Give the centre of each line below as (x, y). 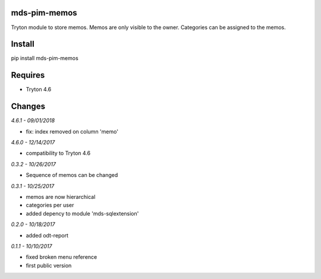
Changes (28, 107)
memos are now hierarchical (61, 196)
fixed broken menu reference (62, 257)
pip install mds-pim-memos (45, 58)
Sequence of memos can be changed (72, 175)
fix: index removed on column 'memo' (72, 131)
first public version (49, 265)
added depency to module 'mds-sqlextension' (82, 213)
